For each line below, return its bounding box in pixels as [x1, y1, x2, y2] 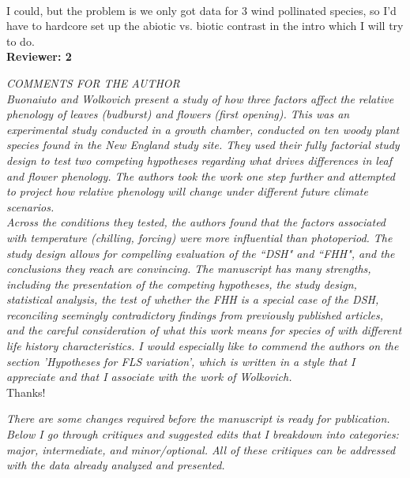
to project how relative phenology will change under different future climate [6, 183, 368, 200]
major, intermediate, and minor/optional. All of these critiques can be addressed [6, 441, 396, 457]
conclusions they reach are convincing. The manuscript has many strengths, [6, 260, 371, 277]
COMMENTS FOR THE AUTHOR [6, 74, 180, 91]
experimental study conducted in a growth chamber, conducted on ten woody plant [6, 121, 400, 137]
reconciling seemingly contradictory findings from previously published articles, [6, 306, 384, 323]
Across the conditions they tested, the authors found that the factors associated [6, 214, 386, 230]
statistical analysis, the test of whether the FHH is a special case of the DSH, [6, 291, 379, 308]
